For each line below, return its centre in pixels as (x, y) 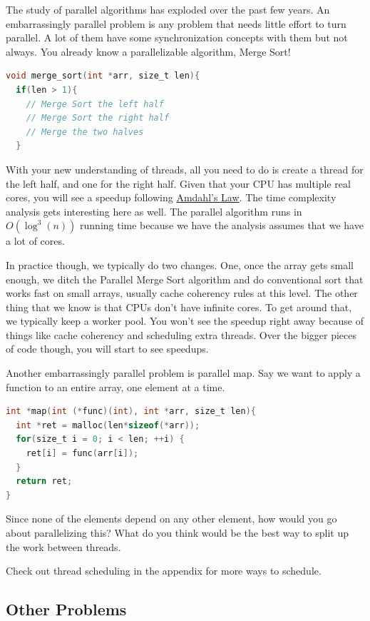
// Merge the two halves (85, 132)
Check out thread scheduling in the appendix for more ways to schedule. (164, 571)
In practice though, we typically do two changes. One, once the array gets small (180, 264)
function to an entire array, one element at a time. (115, 387)
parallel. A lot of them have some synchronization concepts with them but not (177, 37)
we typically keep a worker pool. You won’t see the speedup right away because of (185, 321)
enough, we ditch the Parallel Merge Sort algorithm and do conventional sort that (185, 279)
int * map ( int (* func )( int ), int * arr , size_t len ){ (131, 412)
